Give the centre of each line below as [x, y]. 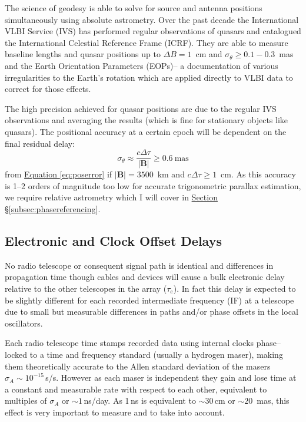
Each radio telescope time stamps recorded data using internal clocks [129, 343]
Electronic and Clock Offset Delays [113, 240]
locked [16, 354]
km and [171, 174]
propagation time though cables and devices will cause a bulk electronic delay [145, 277]
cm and [209, 54]
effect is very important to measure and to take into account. [115, 412]
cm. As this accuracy [258, 174]
